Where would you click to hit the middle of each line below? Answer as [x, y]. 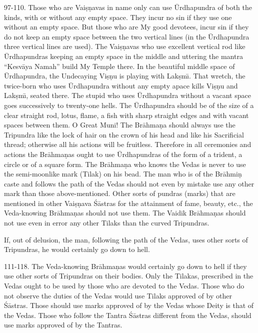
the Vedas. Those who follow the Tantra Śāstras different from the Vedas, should [128, 315]
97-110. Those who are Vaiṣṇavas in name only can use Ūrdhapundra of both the [128, 7]
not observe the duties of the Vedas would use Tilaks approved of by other [118, 295]
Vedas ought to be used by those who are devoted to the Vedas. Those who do [124, 286]
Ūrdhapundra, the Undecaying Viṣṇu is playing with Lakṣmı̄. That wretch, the [125, 76]
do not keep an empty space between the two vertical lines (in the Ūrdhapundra [127, 36]
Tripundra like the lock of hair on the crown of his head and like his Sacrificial [124, 134]
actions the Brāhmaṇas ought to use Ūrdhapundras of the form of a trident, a [123, 154]
